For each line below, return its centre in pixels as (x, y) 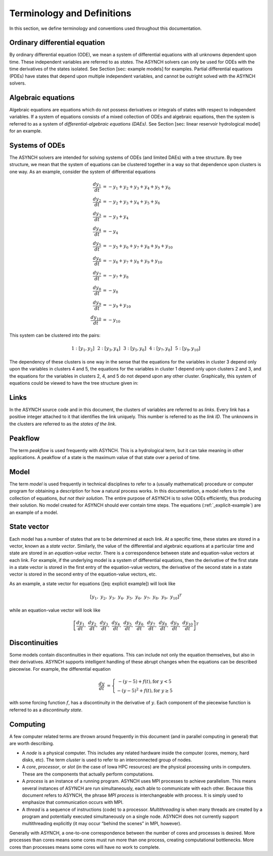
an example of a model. (34, 512)
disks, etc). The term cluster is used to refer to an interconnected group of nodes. (107, 760)
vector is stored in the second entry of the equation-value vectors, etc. (83, 574)
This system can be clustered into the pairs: (55, 335)
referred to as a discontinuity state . (46, 710)
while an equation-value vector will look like (55, 610)
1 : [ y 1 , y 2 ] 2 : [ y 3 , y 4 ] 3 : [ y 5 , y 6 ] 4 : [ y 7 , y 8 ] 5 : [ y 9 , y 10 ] (136, 349)
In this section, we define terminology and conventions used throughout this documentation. (106, 28)
